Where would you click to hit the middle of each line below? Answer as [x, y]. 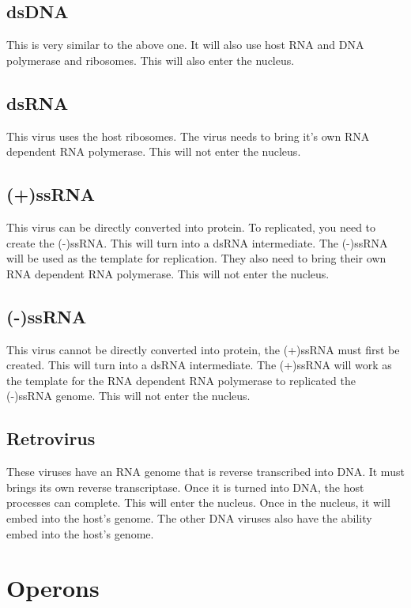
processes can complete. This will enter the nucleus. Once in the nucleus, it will [198, 502]
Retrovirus [51, 438]
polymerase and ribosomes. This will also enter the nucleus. [151, 60]
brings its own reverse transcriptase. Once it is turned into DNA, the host [185, 487]
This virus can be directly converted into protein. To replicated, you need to [191, 227]
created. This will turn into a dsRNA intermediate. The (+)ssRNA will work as [199, 365]
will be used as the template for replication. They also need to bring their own [196, 258]
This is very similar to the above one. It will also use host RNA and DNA [185, 45]
